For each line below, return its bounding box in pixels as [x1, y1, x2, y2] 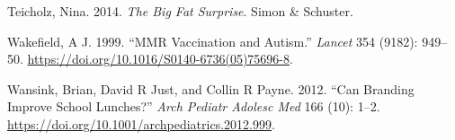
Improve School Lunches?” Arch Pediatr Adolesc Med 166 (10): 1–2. [7, 97, 380, 116]
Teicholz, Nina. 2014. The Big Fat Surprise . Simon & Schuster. [7, 2, 353, 20]
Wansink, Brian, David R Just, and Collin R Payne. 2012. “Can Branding [7, 79, 415, 98]
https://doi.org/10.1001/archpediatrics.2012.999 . [7, 114, 275, 133]
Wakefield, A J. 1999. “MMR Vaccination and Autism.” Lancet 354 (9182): [7, 31, 418, 50]
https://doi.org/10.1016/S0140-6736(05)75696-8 [27, 49, 290, 68]
